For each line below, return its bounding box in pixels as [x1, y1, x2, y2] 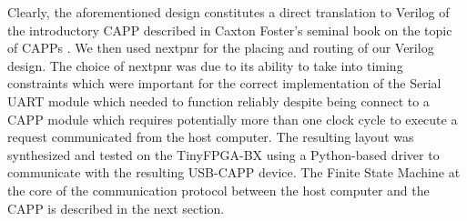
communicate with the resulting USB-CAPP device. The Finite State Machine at [7, 163, 461, 182]
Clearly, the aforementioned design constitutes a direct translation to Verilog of [7, 3, 450, 21]
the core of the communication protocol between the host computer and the [7, 180, 430, 199]
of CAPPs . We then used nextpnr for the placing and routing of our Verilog [7, 38, 434, 57]
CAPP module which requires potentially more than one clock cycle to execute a [7, 109, 458, 128]
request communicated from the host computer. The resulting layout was [7, 127, 414, 146]
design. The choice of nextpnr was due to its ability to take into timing [7, 55, 403, 75]
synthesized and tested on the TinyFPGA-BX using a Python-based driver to [7, 145, 440, 164]
